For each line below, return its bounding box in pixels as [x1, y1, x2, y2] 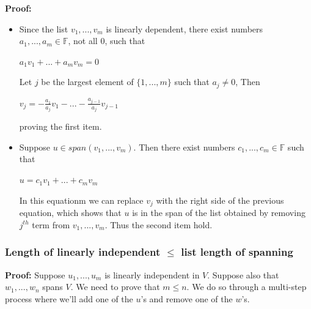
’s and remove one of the [141, 292, 233, 305]
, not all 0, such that [68, 34, 145, 47]
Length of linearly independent [5, 244, 161, 259]
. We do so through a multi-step [186, 280, 307, 293]
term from [32, 218, 70, 231]
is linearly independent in [104, 268, 200, 281]
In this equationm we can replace [19, 193, 144, 206]
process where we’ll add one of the [5, 292, 133, 305]
